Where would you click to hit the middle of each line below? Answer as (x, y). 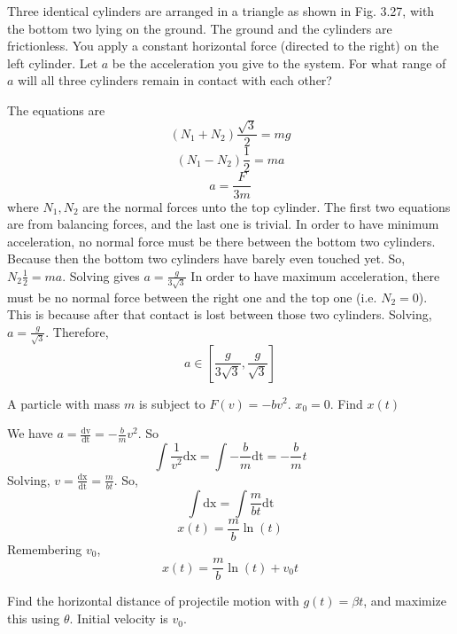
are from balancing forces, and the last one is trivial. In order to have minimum (223, 224)
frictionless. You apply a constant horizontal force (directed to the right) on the (223, 46)
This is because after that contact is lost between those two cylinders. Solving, (220, 314)
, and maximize (405, 601)
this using (34, 618)
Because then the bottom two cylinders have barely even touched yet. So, (206, 258)
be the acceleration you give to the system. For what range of (279, 63)
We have (30, 433)
